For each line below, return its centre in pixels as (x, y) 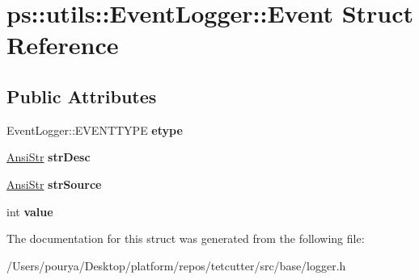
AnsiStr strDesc (49, 157)
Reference (63, 45)
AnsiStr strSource (54, 184)
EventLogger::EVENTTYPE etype (95, 130)
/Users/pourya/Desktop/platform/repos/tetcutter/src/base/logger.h (176, 265)
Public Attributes (82, 96)
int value (30, 211)
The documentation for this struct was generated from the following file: (186, 238)
